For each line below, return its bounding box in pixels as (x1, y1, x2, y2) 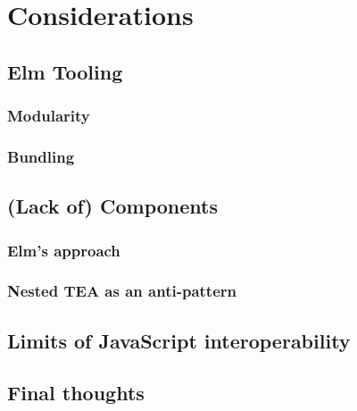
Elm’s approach (7, 239, 120, 261)
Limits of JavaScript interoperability (7, 326, 351, 354)
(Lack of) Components (7, 192, 219, 220)
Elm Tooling (7, 57, 123, 85)
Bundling (7, 145, 75, 167)
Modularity (7, 105, 90, 127)
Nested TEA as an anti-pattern (7, 280, 237, 302)
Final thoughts (7, 379, 145, 407)
